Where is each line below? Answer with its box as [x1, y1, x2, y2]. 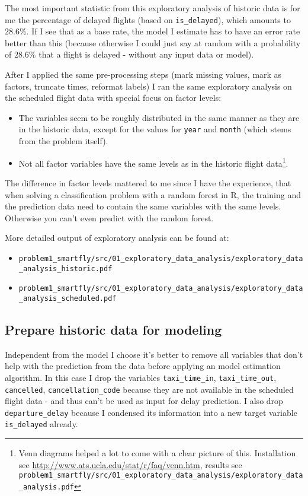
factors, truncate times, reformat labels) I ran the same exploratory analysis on [5, 80, 292, 92]
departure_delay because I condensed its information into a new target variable [5, 406, 297, 418]
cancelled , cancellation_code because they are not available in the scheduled [5, 383, 294, 395]
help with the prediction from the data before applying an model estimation [5, 360, 281, 372]
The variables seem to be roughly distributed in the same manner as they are [18, 111, 300, 123]
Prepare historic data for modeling [5, 320, 222, 338]
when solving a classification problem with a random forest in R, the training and [5, 188, 301, 201]
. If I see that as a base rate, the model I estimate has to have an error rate [26, 25, 300, 37]
